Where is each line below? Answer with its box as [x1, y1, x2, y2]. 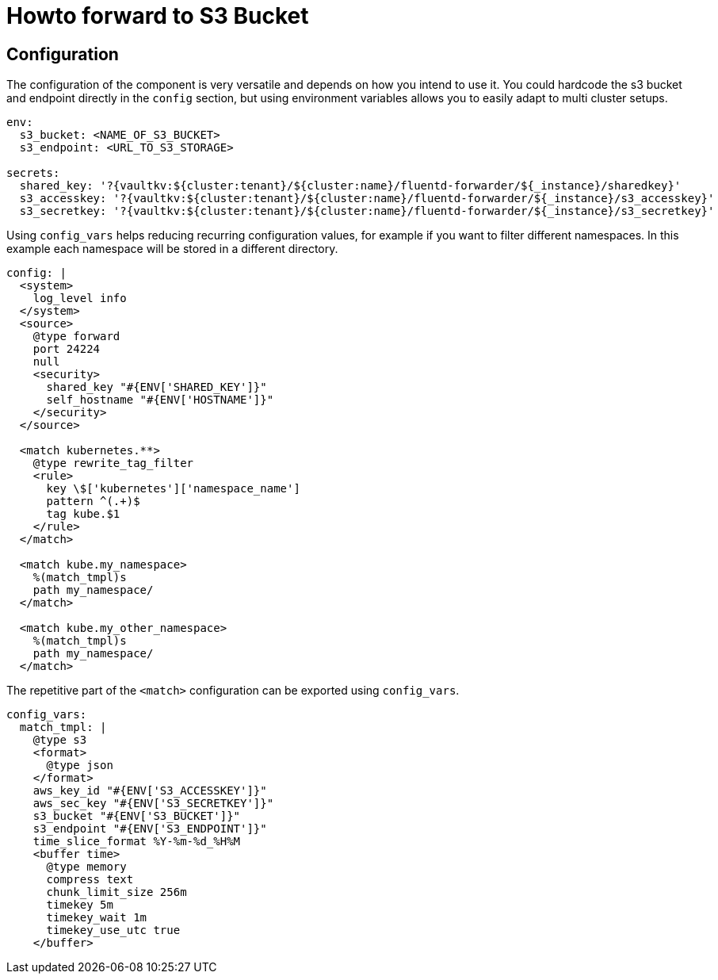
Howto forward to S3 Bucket [6, 2, 309, 29]
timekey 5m [46, 898, 113, 912]
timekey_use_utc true [46, 924, 181, 937]
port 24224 [32, 343, 101, 356]
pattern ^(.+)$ [46, 495, 140, 508]
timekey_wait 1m [46, 911, 147, 924]
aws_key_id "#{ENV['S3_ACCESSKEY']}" [32, 784, 267, 798]
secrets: [6, 167, 60, 180]
